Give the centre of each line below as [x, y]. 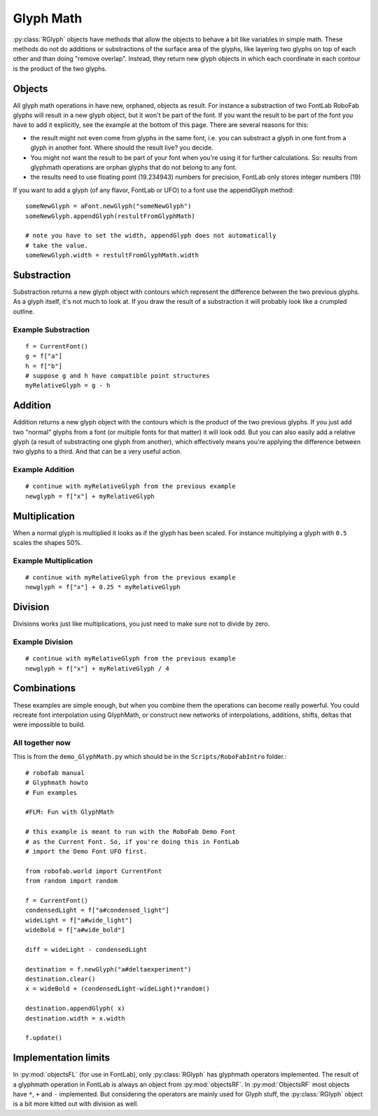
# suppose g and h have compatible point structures [118, 376]
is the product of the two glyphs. [60, 68]
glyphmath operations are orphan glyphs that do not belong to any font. [134, 167]
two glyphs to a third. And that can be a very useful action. [97, 452]
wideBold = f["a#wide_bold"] [75, 930]
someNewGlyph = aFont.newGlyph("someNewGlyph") [108, 206]
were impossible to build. [49, 725]
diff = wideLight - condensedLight [86, 949]
